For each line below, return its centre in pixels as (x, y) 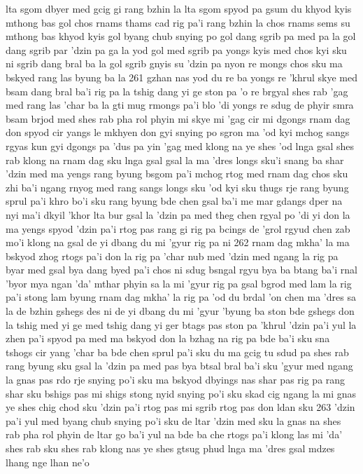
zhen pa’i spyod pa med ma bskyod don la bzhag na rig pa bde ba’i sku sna (168, 338)
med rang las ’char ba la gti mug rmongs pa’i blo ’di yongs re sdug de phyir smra (180, 105)
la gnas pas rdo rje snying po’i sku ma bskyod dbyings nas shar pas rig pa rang (176, 380)
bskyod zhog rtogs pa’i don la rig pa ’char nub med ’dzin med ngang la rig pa (172, 256)
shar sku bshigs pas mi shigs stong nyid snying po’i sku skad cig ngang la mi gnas (181, 393)
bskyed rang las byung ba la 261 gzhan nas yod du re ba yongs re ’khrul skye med (181, 77)
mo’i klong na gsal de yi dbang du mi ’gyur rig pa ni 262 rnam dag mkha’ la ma (178, 242)
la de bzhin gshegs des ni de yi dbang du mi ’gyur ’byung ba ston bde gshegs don (180, 311)
